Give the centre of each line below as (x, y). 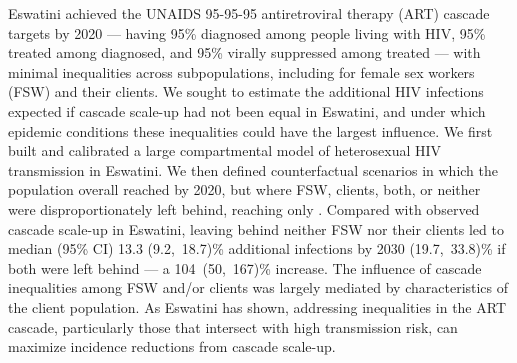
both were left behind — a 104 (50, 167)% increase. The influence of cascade (245, 267)
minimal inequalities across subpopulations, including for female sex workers (241, 71)
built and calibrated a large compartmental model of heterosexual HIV (225, 150)
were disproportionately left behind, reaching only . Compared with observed (244, 208)
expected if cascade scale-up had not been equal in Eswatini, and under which (247, 110)
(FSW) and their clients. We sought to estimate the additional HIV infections (246, 91)
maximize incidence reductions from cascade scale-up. (172, 346)
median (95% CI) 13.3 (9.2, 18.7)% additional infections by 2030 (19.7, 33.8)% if (257, 248)
